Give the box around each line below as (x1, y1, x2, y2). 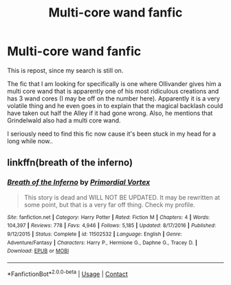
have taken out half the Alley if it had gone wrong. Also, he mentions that (7, 109, 213, 117)
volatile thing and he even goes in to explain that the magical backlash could (7, 101, 223, 109)
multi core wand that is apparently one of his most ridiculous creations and (7, 87, 219, 95)
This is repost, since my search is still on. (7, 66, 124, 74)
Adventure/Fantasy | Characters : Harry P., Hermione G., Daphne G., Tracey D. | (7, 239, 197, 246)
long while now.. (7, 136, 54, 145)
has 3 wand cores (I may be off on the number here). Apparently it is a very (7, 94, 220, 103)
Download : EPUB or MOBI (7, 248, 69, 255)
